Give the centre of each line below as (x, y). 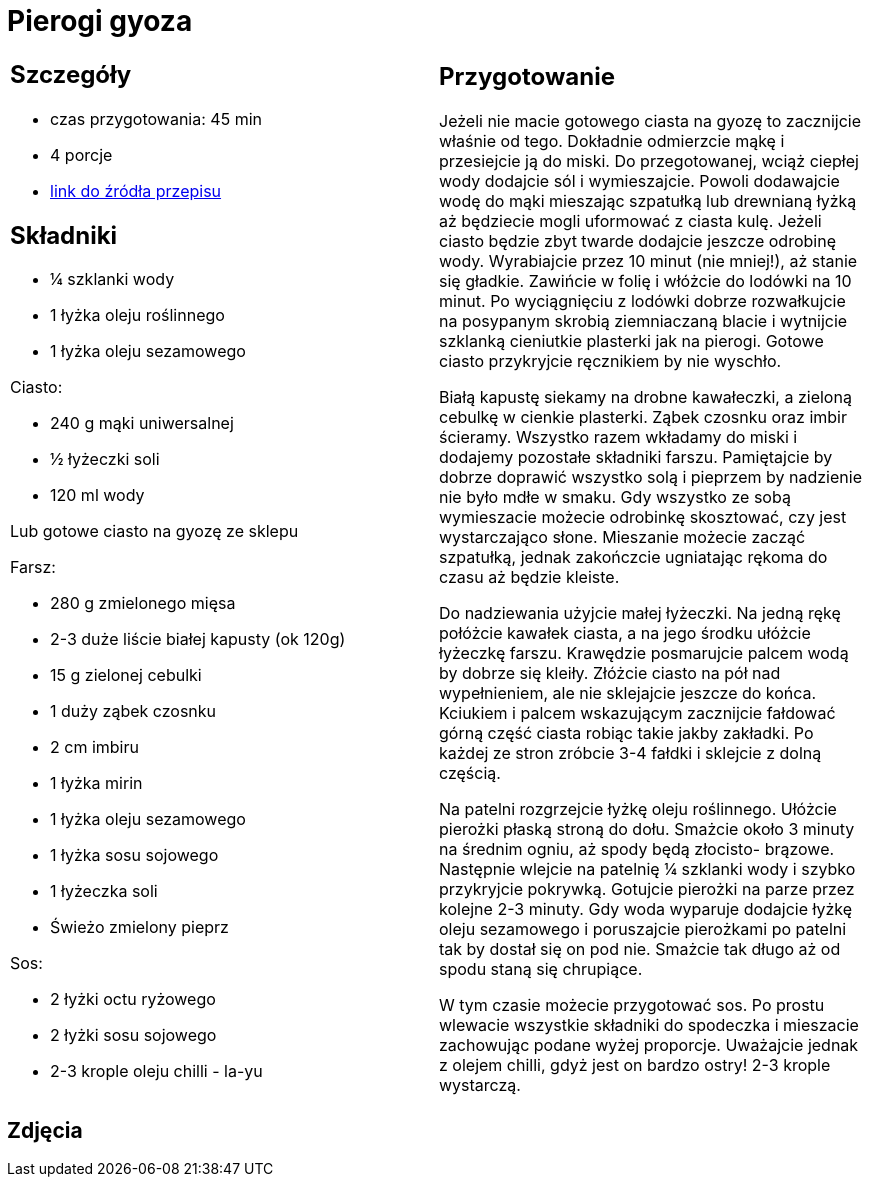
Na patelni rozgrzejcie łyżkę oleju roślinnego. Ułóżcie (638, 809)
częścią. (470, 773)
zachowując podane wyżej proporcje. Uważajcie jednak (649, 1045)
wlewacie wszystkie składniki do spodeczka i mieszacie (649, 1025)
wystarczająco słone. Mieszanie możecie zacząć (622, 537)
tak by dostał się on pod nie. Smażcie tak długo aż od (640, 949)
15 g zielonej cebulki (126, 675)
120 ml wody (97, 495)
